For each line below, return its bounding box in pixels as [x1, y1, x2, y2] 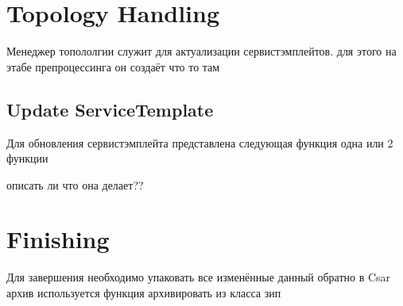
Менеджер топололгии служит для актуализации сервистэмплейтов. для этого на [6, 43, 397, 59]
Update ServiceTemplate [6, 97, 214, 121]
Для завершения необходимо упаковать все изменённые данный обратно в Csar [6, 269, 391, 285]
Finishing [6, 223, 110, 255]
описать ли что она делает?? [6, 176, 144, 193]
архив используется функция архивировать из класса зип [6, 285, 281, 301]
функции [6, 150, 48, 166]
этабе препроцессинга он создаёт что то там [6, 58, 220, 75]
